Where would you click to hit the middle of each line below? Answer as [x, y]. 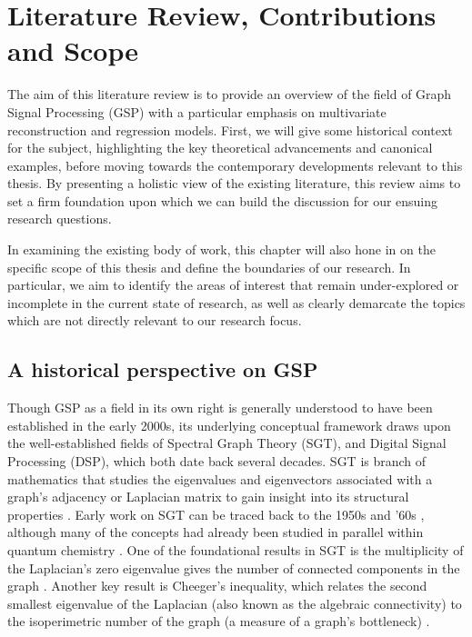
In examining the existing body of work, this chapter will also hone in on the [221, 249]
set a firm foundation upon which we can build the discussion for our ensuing [223, 200]
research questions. [60, 219]
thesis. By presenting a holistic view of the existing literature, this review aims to [234, 183]
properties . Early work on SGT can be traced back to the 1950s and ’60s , [216, 514]
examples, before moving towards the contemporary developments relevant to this [235, 165]
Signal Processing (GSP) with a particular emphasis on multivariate [197, 111]
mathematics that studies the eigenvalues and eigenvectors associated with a [220, 478]
